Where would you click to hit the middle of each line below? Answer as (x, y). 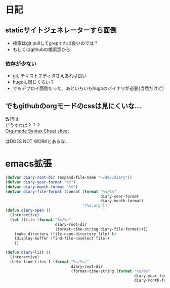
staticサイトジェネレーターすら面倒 (61, 30)
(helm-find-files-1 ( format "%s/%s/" (50, 262)
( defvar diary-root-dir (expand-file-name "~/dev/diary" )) (69, 178)
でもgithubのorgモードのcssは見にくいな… (73, 106)
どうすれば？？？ (23, 125)
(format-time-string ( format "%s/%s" (111, 271)
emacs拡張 (29, 164)
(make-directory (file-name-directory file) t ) (65, 234)
